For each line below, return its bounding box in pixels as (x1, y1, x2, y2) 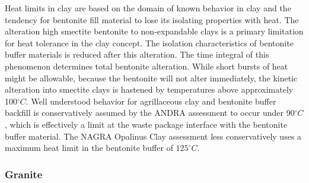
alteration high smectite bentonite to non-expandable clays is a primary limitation (5, 25, 304, 37)
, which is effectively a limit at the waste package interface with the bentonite (5, 118, 288, 130)
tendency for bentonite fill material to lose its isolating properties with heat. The (5, 13, 299, 26)
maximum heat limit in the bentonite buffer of (5, 141, 173, 154)
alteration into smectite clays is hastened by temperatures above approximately (5, 83, 294, 96)
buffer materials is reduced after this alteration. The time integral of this (5, 48, 269, 61)
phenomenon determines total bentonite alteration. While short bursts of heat (5, 59, 288, 72)
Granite (5, 166, 43, 181)
